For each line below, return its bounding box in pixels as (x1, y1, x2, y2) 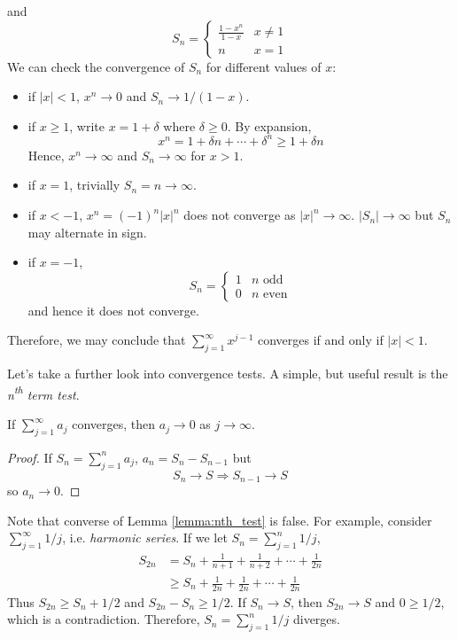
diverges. (292, 610, 340, 628)
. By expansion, (227, 116, 312, 135)
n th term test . (7, 382, 80, 403)
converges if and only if (257, 331, 384, 349)
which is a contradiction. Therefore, (7, 610, 200, 628)
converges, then (72, 415, 156, 433)
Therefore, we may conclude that (7, 331, 186, 349)
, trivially (69, 175, 120, 194)
